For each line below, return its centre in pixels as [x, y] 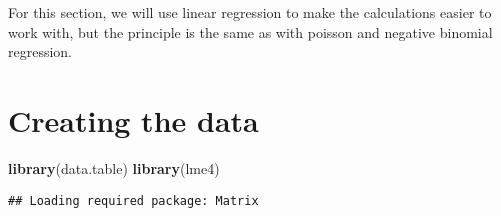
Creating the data [133, 119]
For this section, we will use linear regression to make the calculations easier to [250, 12]
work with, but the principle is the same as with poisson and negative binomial [250, 31]
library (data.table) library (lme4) [114, 167]
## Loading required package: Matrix [133, 200]
